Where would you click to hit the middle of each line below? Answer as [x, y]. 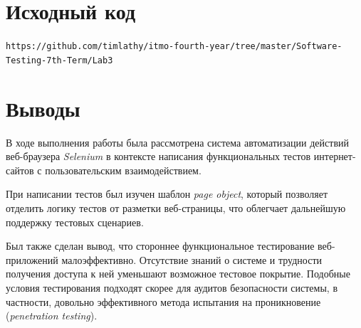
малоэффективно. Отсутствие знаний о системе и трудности [192, 259]
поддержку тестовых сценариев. [75, 222]
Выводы [43, 108]
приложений [32, 259]
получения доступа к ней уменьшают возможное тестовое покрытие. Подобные [178, 274]
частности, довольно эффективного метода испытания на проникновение [163, 301]
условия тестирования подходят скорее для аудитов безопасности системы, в [172, 287]
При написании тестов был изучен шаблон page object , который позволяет [167, 194]
